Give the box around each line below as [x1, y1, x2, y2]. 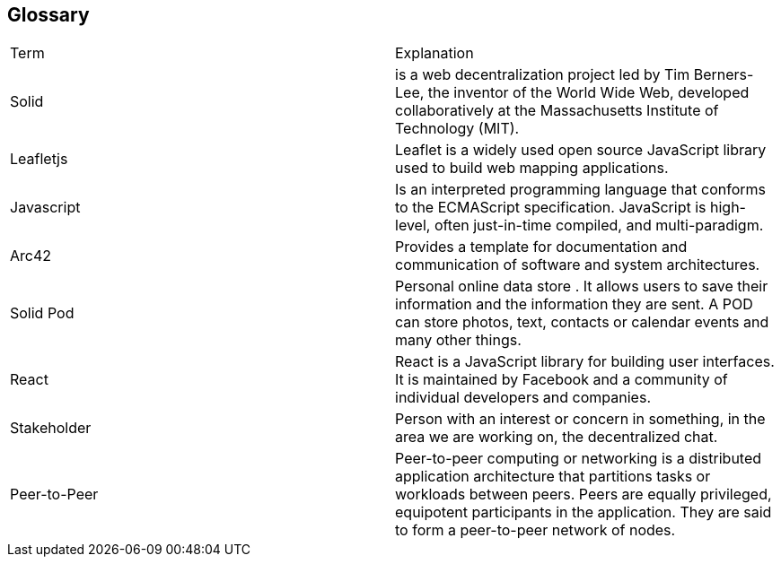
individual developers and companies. [395, 388, 651, 407]
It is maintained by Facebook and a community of [395, 370, 728, 389]
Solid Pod [10, 304, 75, 323]
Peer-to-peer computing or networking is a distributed [395, 449, 762, 468]
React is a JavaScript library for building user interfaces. [395, 352, 775, 371]
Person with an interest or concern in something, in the [395, 410, 766, 429]
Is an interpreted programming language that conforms [395, 180, 767, 199]
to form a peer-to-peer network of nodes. [395, 521, 676, 540]
